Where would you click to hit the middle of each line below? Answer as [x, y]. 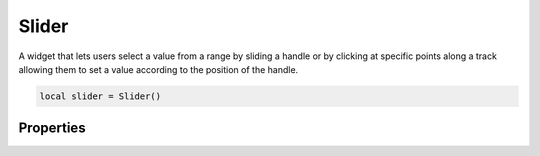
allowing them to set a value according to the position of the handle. [158, 69]
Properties [52, 128]
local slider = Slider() [100, 96]
